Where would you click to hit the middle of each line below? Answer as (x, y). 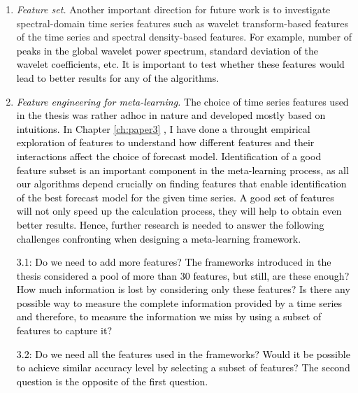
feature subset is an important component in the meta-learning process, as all (182, 170)
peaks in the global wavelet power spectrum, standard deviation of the (167, 50)
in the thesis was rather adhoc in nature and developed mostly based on (171, 115)
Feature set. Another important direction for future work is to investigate (173, 9)
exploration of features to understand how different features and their (165, 142)
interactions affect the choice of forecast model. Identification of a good (169, 156)
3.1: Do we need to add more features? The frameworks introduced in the (174, 262)
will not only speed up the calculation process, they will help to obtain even (179, 211)
